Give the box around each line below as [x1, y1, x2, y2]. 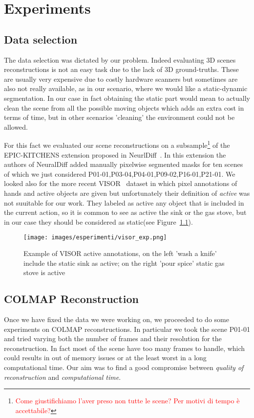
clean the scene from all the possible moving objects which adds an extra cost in [4, 102, 244, 113]
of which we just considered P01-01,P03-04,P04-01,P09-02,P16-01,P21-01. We [4, 168, 235, 179]
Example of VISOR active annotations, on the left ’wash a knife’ [23, 248, 217, 258]
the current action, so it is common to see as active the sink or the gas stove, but [4, 207, 247, 217]
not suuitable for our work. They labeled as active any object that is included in [4, 197, 244, 208]
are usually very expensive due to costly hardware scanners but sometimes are [4, 73, 238, 84]
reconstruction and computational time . [4, 372, 121, 382]
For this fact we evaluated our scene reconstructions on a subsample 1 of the [4, 139, 230, 150]
